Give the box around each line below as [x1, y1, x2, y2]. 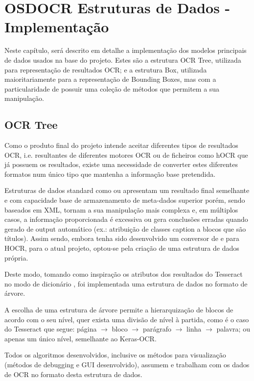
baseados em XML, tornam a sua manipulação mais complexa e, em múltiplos [4, 204, 238, 214]
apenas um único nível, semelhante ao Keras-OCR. [4, 333, 157, 343]
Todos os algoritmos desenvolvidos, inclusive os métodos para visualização [4, 350, 226, 360]
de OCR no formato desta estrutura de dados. [4, 369, 142, 379]
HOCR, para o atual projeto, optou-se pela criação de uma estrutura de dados [4, 243, 239, 253]
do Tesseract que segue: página [4, 324, 97, 334]
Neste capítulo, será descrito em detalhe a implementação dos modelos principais [4, 45, 247, 55]
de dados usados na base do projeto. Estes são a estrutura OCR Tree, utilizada [4, 54, 241, 65]
